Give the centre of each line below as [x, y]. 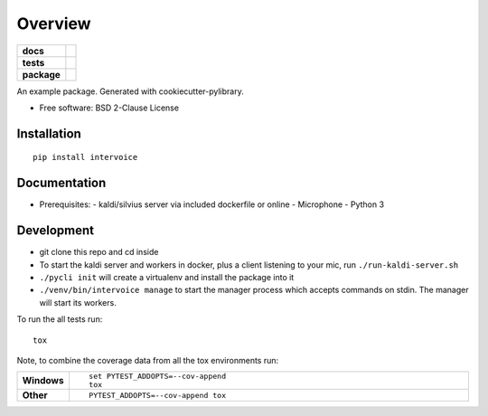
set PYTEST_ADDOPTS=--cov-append [157, 377]
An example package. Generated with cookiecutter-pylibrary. [130, 91]
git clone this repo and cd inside [99, 252]
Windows [43, 381]
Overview [54, 24]
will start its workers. [78, 302]
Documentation [61, 183]
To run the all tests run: [60, 319]
